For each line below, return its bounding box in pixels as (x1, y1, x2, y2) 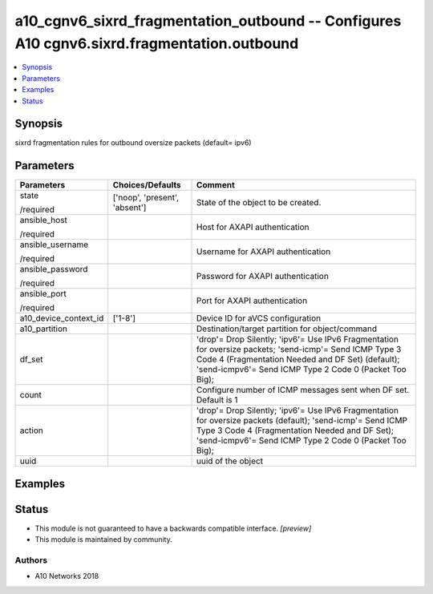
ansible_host (19, 215, 68, 226)
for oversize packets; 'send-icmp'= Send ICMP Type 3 (196, 344, 402, 355)
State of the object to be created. (196, 197, 322, 208)
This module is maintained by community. (34, 535, 172, 544)
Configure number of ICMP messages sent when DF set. (196, 385, 410, 396)
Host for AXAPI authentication (196, 221, 310, 232)
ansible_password (19, 264, 88, 275)
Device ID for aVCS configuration (196, 313, 321, 324)
